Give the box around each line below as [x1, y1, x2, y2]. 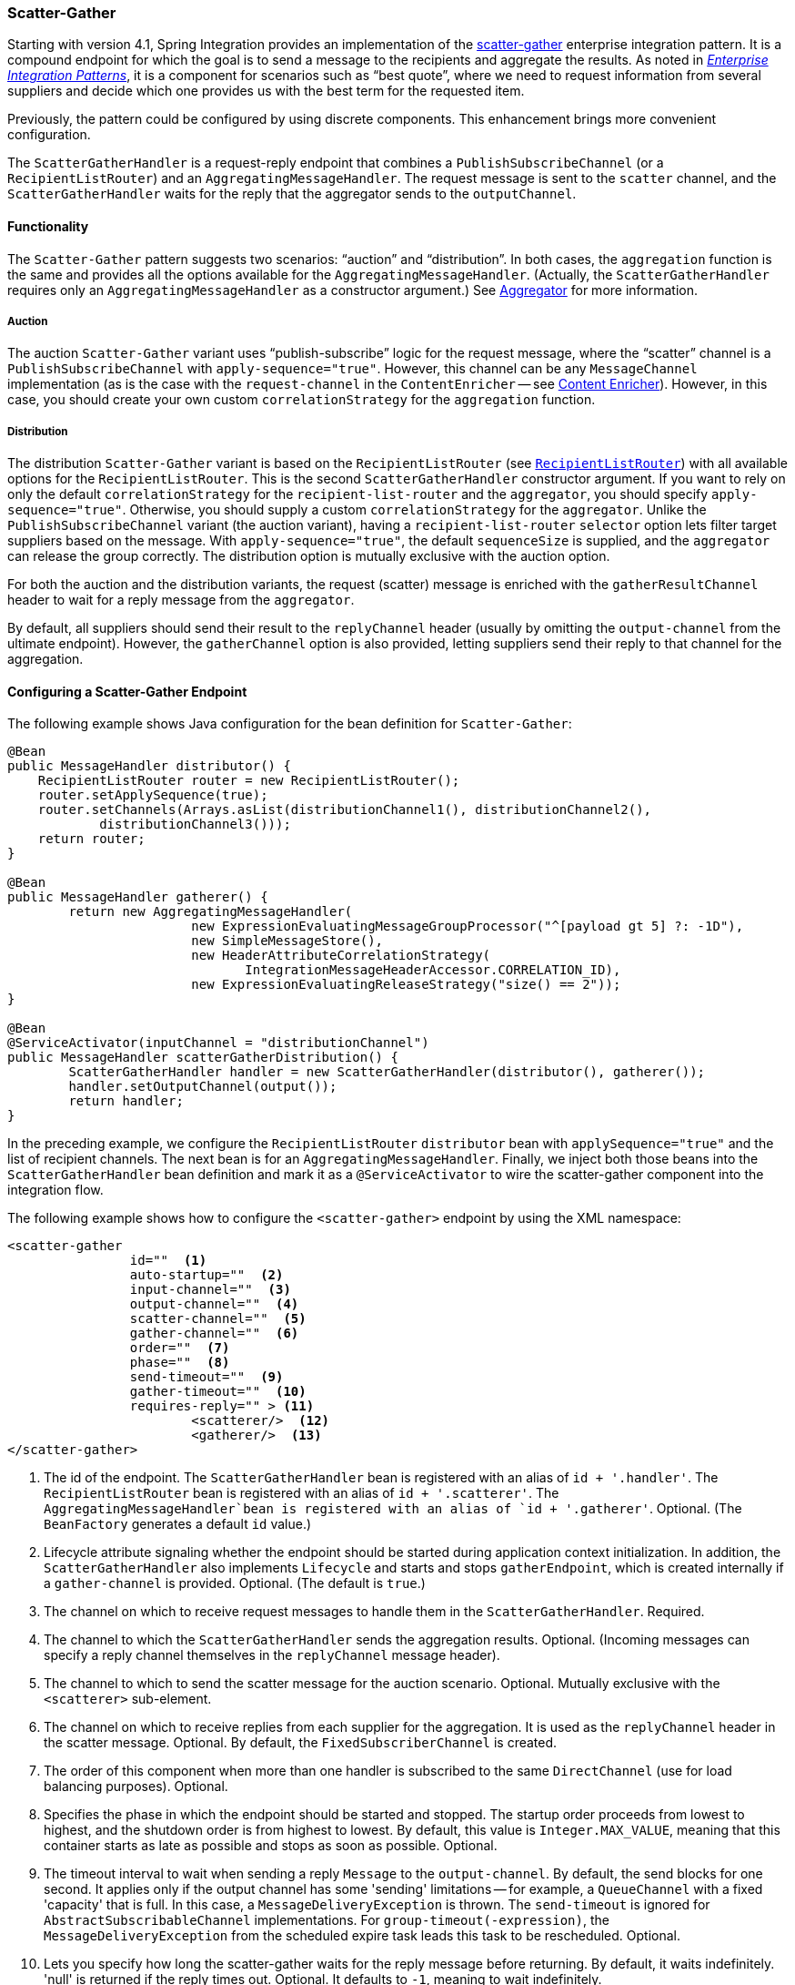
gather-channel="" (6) [129, 1326, 299, 1341]
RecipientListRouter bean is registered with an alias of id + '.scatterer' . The [44, 1485, 559, 1501]
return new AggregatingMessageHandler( [68, 904, 353, 920]
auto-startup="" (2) [129, 1267, 284, 1283]
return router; [37, 831, 146, 847]
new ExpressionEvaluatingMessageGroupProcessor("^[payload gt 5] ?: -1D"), [191, 919, 744, 934]
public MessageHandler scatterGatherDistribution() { [7, 1050, 398, 1065]
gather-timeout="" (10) [129, 1384, 307, 1400]
